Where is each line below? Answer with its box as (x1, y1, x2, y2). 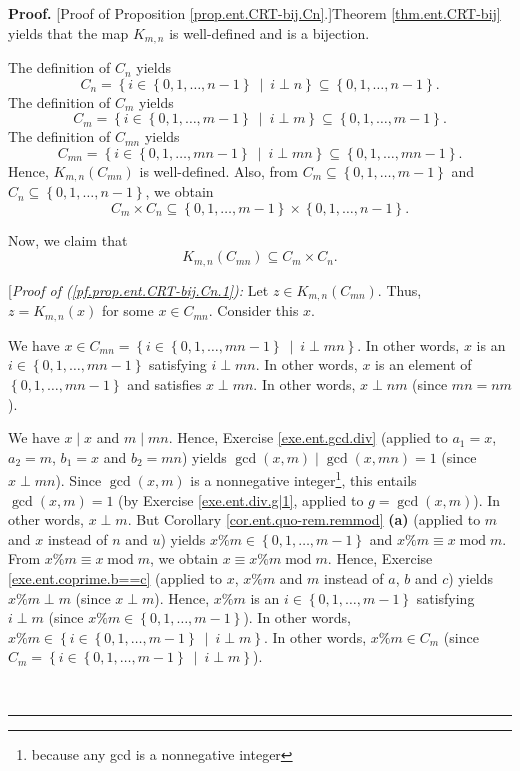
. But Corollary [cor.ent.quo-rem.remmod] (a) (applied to (127, 509, 481, 530)
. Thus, (377, 279, 422, 300)
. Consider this (208, 300, 299, 321)
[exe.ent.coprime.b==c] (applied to (8, 568, 222, 589)
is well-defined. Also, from (139, 160, 298, 181)
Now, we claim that (8, 229, 128, 250)
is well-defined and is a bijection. (169, 22, 370, 43)
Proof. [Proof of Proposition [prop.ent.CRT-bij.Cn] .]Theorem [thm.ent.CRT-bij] (8, 3, 501, 23)
